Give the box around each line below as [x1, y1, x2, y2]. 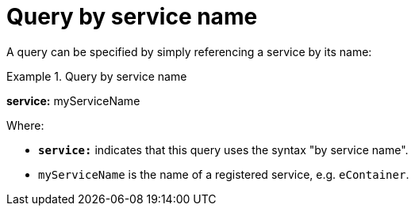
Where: [6, 118, 44, 132]
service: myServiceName [6, 93, 140, 108]
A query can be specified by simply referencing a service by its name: [6, 44, 372, 59]
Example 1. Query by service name [6, 69, 187, 83]
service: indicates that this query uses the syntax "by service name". [38, 142, 409, 157]
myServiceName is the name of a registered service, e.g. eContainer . [38, 167, 409, 181]
